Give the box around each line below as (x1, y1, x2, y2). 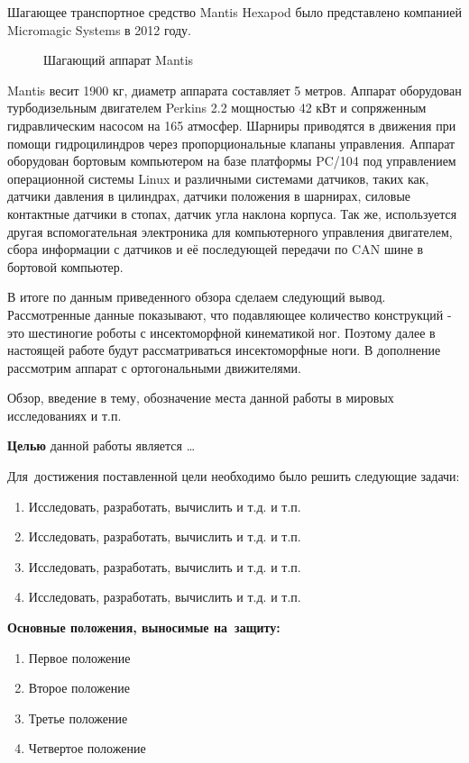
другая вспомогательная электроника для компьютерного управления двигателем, (7, 222, 453, 241)
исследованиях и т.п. (7, 405, 122, 424)
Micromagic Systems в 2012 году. (7, 20, 191, 39)
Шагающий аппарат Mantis (43, 50, 194, 69)
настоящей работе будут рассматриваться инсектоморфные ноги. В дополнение (7, 341, 441, 359)
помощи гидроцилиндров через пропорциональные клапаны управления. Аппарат (7, 133, 455, 152)
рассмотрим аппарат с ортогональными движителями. (7, 358, 302, 377)
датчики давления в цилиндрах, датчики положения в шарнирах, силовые (7, 186, 411, 205)
